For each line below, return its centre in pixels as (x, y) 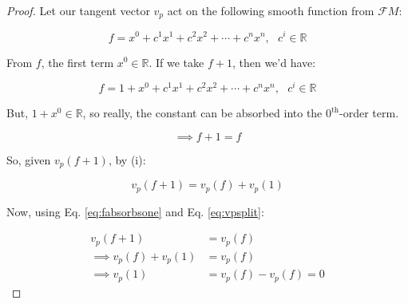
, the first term (77, 62)
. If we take (176, 62)
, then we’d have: (274, 62)
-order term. (369, 113)
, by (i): (127, 159)
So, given (29, 159)
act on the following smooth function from (271, 10)
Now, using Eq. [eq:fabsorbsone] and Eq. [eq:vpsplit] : (135, 211)
